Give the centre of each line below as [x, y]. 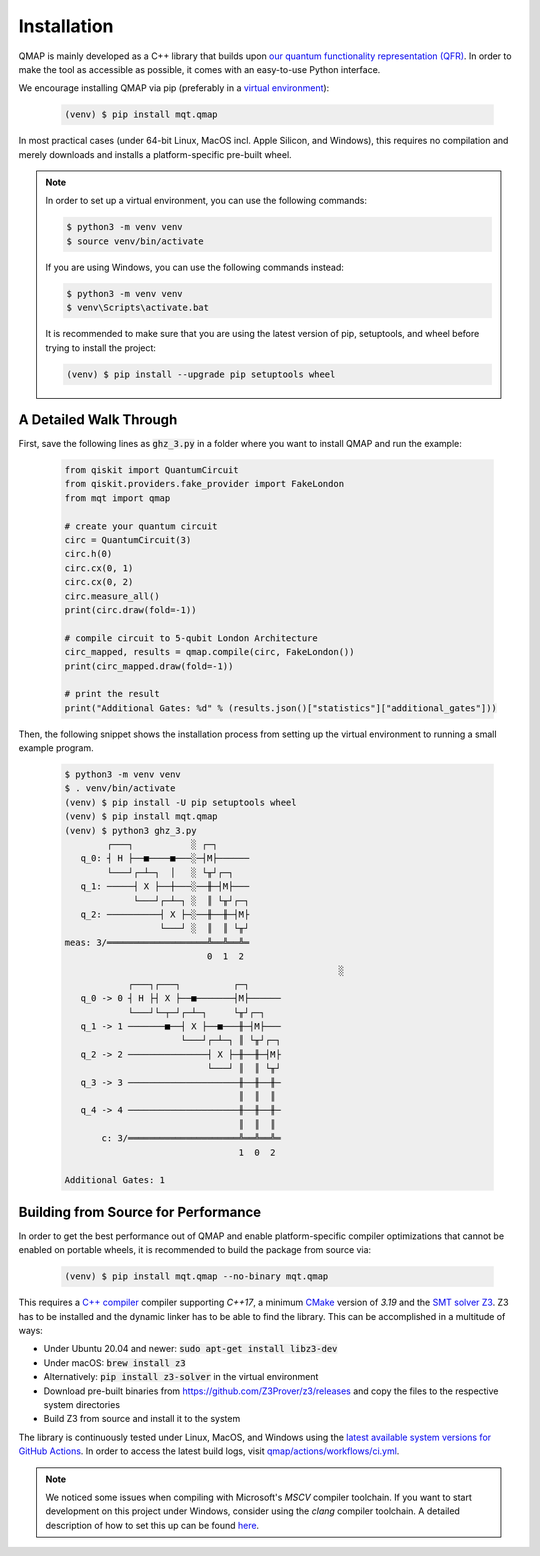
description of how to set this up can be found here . [152, 1525]
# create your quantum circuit [141, 526]
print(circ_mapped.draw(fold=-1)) [149, 666]
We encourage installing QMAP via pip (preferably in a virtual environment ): [174, 88]
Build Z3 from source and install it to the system [142, 1419]
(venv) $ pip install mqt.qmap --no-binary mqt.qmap [196, 1276]
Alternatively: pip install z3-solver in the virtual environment [181, 1377]
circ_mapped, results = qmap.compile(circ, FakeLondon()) [209, 652]
